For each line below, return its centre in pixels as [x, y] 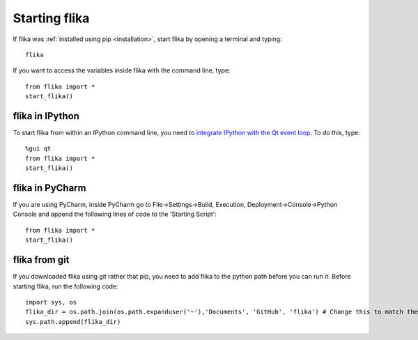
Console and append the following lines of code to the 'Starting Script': [115, 214]
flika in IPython [46, 116]
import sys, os [51, 302]
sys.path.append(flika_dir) [73, 322]
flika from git [41, 260]
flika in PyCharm [49, 188]
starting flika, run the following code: [65, 286]
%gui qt [38, 149]
